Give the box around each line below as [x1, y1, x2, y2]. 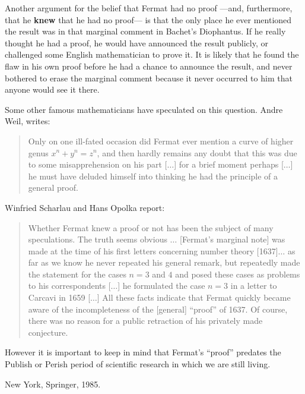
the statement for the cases [28, 267, 126, 280]
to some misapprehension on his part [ [28, 158, 167, 171]
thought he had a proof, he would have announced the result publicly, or [5, 36, 268, 49]
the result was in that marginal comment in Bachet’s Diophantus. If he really [5, 25, 286, 37]
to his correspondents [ [28, 279, 111, 292]
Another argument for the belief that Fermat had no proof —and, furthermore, [5, 2, 293, 14]
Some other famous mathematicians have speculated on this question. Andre [5, 103, 283, 115]
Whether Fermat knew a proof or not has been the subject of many [28, 221, 274, 234]
